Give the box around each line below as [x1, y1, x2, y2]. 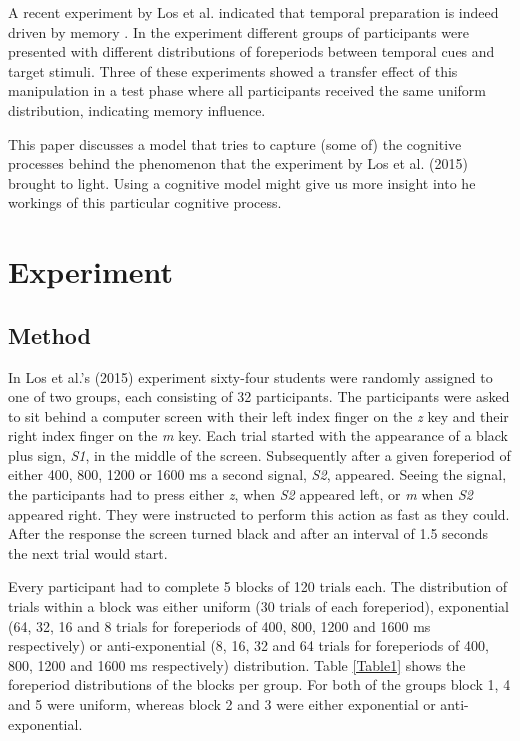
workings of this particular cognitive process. [8, 192, 282, 213]
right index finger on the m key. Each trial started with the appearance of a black [8, 425, 509, 446]
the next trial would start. [8, 542, 168, 563]
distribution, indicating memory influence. [8, 99, 266, 120]
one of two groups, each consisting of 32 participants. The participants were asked [8, 386, 510, 407]
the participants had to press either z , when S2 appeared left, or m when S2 [8, 484, 473, 505]
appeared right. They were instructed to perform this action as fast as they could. [8, 503, 510, 524]
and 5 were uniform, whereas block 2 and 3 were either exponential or [8, 694, 436, 715]
